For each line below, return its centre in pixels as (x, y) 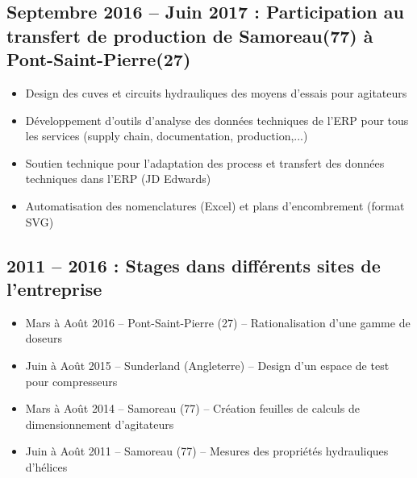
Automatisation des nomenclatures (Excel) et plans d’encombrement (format (215, 205)
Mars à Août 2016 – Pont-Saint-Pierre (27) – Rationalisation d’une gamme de (218, 322)
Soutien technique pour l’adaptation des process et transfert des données (205, 162)
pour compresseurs (71, 381)
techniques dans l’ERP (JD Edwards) (118, 179)
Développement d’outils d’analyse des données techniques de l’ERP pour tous (217, 120)
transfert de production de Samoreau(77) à (190, 35)
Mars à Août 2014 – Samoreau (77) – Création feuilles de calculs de (192, 408)
